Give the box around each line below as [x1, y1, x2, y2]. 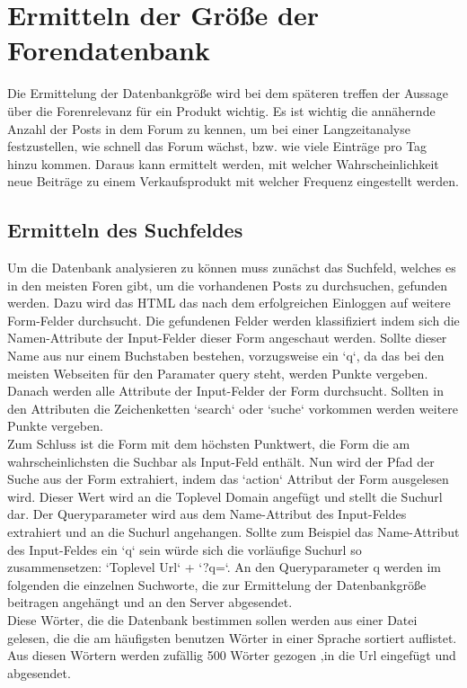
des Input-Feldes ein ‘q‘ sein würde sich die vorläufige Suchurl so [7, 540, 362, 558]
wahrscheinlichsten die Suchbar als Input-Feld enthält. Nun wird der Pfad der [7, 451, 435, 470]
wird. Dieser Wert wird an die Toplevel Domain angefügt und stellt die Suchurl [7, 487, 443, 505]
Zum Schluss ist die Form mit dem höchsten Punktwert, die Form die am [7, 434, 410, 453]
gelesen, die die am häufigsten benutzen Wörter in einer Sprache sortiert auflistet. [7, 628, 457, 647]
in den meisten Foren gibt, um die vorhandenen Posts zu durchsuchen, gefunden [7, 275, 448, 294]
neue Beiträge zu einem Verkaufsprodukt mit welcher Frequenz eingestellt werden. [7, 172, 459, 191]
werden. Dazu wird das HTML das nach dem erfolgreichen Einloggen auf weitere [7, 293, 451, 312]
